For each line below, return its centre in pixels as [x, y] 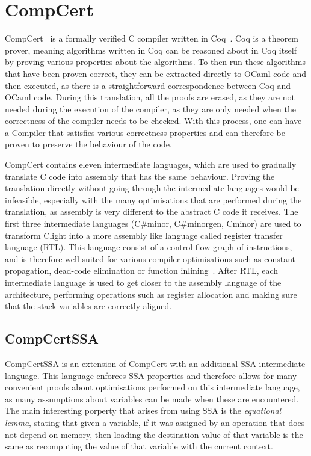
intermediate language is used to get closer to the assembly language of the [143, 282]
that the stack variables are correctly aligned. [88, 306]
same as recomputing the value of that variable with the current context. [139, 446]
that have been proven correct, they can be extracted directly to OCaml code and [156, 73]
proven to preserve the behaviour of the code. [88, 144]
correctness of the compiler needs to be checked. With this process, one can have [153, 121]
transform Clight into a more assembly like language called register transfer [144, 235]
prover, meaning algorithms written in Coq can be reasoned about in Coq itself [151, 50]
